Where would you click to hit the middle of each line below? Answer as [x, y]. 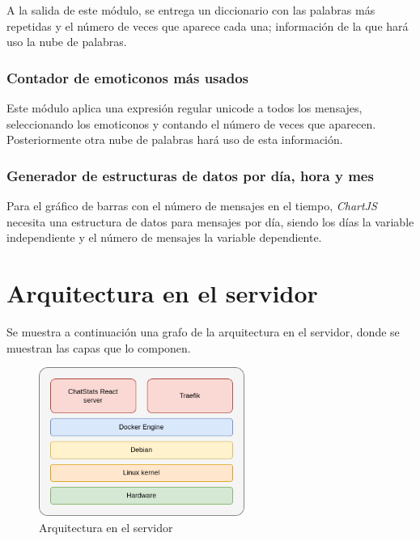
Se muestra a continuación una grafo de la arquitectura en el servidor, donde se [203, 331]
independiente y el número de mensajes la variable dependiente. [164, 237]
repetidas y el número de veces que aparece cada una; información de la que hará [208, 25]
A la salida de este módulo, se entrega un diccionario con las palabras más [191, 10]
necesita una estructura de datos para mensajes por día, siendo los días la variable [210, 221]
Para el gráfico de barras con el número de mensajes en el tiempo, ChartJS [192, 205]
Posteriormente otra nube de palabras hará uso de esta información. [175, 139]
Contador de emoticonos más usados [127, 77]
